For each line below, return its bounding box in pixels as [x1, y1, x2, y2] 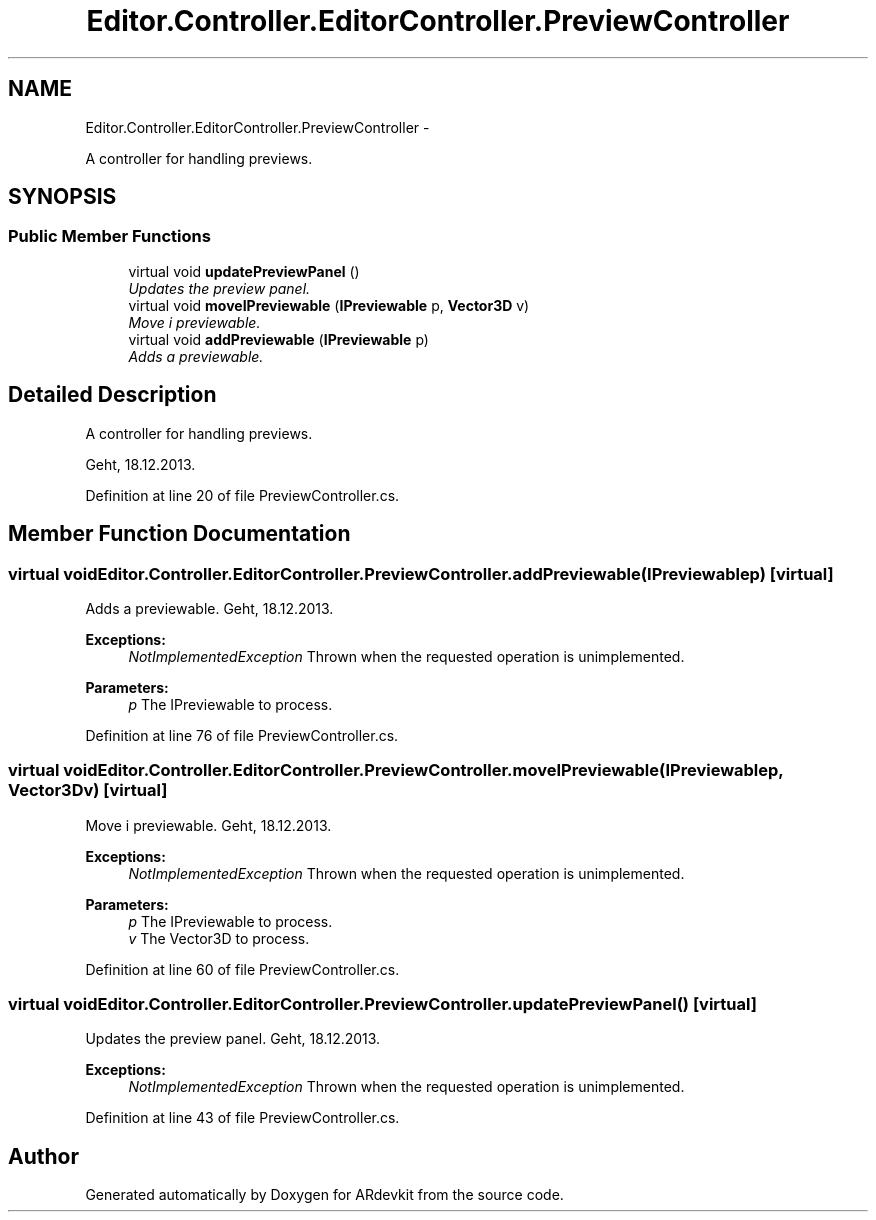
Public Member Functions [8, 226, 211, 247]
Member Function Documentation [8, 521, 351, 547]
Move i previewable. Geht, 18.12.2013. [85, 816, 332, 834]
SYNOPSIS [8, 184, 117, 210]
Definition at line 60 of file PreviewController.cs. [85, 960, 400, 978]
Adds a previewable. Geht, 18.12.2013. [85, 599, 334, 617]
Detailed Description [8, 382, 217, 408]
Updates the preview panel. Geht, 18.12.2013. [85, 1030, 381, 1048]
